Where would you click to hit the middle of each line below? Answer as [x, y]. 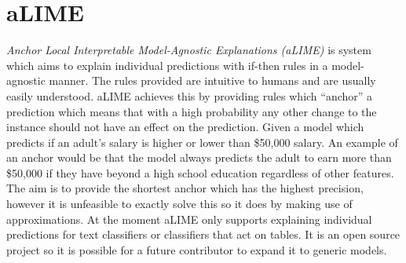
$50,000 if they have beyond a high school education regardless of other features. [200, 172]
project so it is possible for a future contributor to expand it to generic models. [197, 249]
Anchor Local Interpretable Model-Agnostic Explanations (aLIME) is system [189, 50]
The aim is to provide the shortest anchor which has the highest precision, [185, 188]
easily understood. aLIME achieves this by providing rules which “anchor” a [190, 95]
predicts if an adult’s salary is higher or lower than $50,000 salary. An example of [202, 142]
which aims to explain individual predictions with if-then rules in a [167, 65]
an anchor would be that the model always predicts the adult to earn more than [199, 157]
